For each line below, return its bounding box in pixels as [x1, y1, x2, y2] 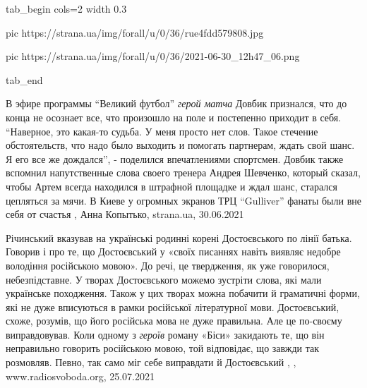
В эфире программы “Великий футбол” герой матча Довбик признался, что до [6, 96, 347, 111]
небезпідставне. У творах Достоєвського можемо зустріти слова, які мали [6, 272, 322, 286]
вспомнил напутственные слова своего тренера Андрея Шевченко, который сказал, [6, 165, 361, 180]
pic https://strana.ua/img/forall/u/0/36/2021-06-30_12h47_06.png [6, 49, 300, 63]
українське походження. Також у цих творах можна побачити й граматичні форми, [6, 286, 360, 301]
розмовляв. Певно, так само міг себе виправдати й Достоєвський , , [6, 355, 296, 370]
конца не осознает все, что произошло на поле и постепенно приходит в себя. [6, 109, 342, 124]
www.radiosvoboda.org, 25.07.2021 [6, 368, 155, 383]
